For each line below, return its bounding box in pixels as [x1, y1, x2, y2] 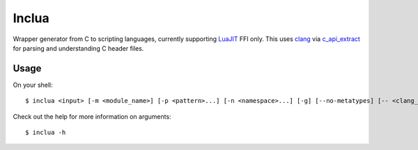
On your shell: [13, 81, 54, 89]
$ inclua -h [25, 128, 66, 137]
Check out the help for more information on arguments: [13, 112, 171, 121]
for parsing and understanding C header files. [13, 44, 144, 52]
